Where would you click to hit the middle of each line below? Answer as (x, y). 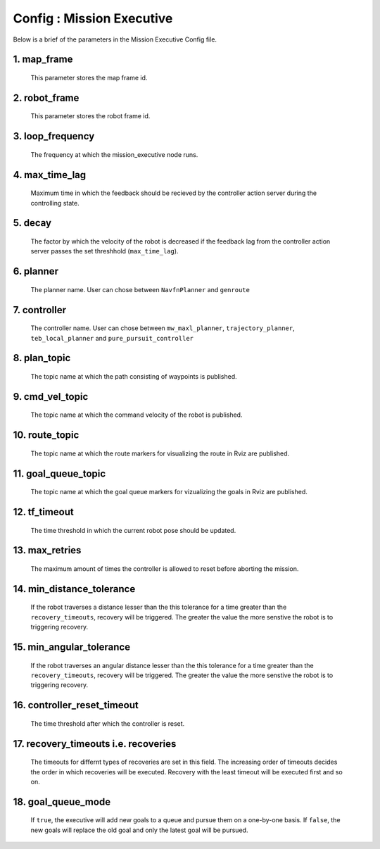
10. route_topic (46, 435)
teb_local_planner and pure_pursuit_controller (112, 338)
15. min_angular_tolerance (71, 647)
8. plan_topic (42, 358)
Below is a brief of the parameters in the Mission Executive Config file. (115, 39)
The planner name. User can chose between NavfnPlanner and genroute (140, 289)
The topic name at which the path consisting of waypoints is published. (134, 376)
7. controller (40, 310)
